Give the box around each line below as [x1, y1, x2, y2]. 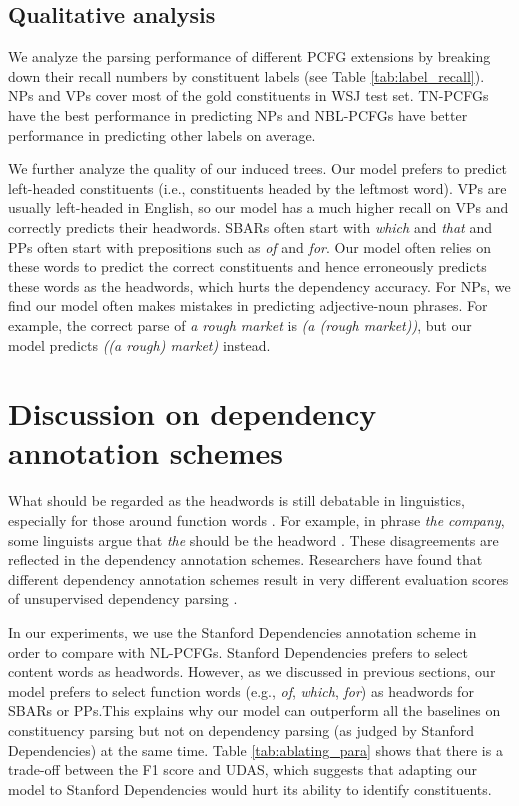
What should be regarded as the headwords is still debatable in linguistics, [8, 490, 465, 511]
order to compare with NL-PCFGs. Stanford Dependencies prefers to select [8, 641, 468, 662]
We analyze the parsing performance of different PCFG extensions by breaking [8, 46, 491, 67]
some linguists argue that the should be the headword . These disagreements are [8, 529, 499, 550]
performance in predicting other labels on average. [8, 124, 316, 145]
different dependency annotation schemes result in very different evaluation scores [8, 568, 509, 589]
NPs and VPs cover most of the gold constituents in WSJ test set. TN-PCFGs [8, 85, 489, 106]
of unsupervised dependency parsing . [8, 588, 238, 609]
